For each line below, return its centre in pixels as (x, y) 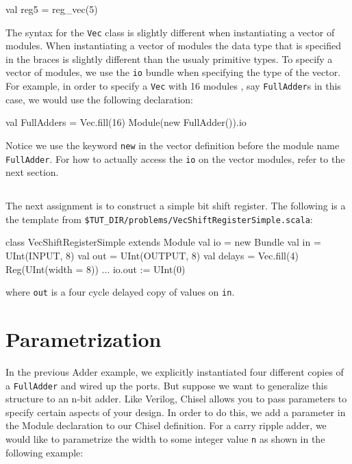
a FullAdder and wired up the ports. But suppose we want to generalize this (167, 385)
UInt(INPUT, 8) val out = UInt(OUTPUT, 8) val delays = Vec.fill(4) (152, 256)
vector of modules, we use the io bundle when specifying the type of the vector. (173, 72)
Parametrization (84, 339)
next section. (32, 172)
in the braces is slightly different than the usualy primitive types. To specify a (169, 59)
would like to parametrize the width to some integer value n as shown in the (165, 439)
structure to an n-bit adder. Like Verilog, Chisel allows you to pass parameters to (176, 399)
